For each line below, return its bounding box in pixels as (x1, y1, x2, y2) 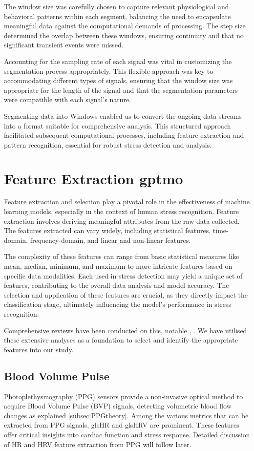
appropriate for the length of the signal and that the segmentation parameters (4, 85, 238, 95)
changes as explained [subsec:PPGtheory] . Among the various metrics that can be (4, 410, 249, 420)
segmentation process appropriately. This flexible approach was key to (4, 65, 213, 76)
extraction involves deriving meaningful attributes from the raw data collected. (4, 215, 240, 226)
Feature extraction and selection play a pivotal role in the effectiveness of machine (4, 196, 250, 207)
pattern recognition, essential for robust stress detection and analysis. (4, 139, 212, 150)
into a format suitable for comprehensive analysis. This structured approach (4, 120, 231, 130)
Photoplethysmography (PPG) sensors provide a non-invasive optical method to (4, 391, 243, 401)
